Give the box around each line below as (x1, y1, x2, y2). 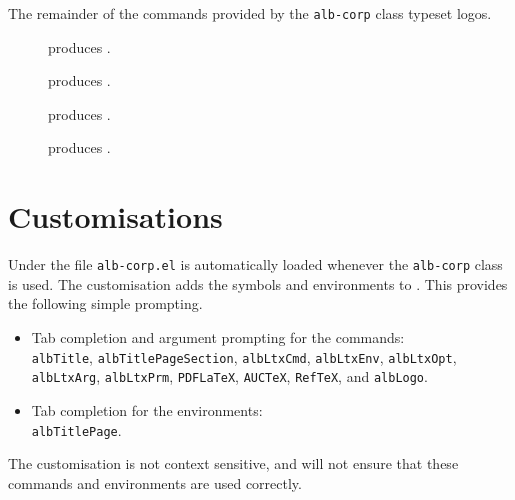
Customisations (8, 196, 223, 237)
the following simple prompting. (8, 293, 203, 314)
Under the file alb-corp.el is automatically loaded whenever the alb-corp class (8, 254, 503, 275)
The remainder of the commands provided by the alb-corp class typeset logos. (8, 3, 492, 23)
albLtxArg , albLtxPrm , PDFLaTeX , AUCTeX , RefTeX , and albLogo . (31, 366, 428, 387)
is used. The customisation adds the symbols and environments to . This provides (8, 273, 508, 294)
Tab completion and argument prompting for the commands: (31, 327, 405, 347)
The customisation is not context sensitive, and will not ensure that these (8, 453, 459, 474)
